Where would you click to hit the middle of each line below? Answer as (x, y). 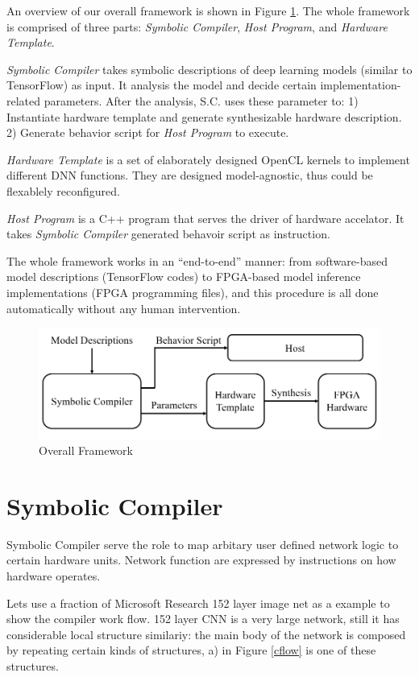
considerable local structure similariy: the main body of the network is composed (206, 634)
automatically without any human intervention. (124, 308)
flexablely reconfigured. (63, 190)
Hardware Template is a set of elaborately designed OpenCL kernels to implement (208, 159)
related (24, 100)
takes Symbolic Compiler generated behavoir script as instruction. (168, 234)
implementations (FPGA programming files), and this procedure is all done (193, 292)
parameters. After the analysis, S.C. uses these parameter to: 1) (201, 100)
